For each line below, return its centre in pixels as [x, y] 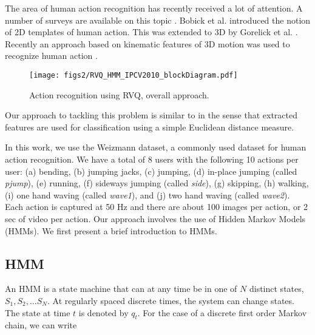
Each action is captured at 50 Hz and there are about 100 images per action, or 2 [157, 207]
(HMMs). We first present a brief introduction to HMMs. [111, 230]
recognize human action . [51, 56]
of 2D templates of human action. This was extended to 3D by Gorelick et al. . [151, 32]
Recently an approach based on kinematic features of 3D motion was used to [147, 43]
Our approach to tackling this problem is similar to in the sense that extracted [151, 115]
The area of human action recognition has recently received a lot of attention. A [154, 8]
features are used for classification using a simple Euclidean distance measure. [150, 127]
